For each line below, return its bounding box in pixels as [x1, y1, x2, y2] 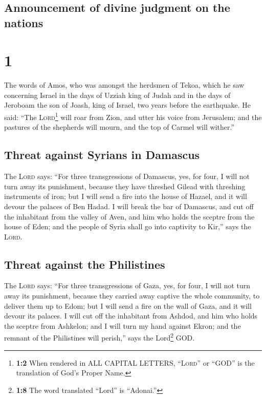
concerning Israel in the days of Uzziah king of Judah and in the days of [4, 89, 231, 100]
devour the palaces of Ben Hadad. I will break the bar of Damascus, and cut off [4, 201, 254, 211]
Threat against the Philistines [4, 256, 165, 272]
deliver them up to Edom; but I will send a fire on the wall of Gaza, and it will [4, 300, 252, 311]
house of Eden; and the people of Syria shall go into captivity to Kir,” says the [4, 221, 251, 232]
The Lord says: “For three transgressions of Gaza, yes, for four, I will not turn [4, 280, 251, 291]
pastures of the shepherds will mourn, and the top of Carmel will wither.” [4, 122, 235, 132]
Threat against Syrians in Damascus [4, 147, 200, 163]
